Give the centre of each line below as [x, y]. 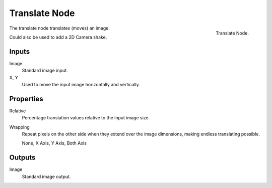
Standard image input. [45, 71]
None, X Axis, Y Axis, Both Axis [54, 143]
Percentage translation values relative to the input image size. [86, 118]
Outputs [22, 158]
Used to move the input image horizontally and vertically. [81, 85]
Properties [26, 99]
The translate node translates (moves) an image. [60, 28]
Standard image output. [46, 176]
